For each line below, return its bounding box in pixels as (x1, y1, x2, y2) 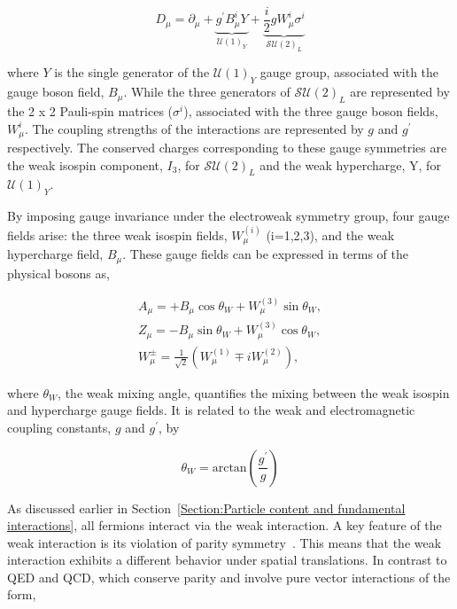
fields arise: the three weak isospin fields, (7, 225, 228, 244)
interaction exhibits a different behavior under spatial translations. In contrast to (7, 550, 447, 569)
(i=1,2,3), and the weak (266, 225, 395, 244)
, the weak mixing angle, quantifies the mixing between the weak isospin (58, 383, 450, 402)
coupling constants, (7, 418, 112, 436)
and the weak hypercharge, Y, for (259, 155, 441, 174)
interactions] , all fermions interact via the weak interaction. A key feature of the (7, 516, 442, 535)
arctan (212, 461, 247, 474)
